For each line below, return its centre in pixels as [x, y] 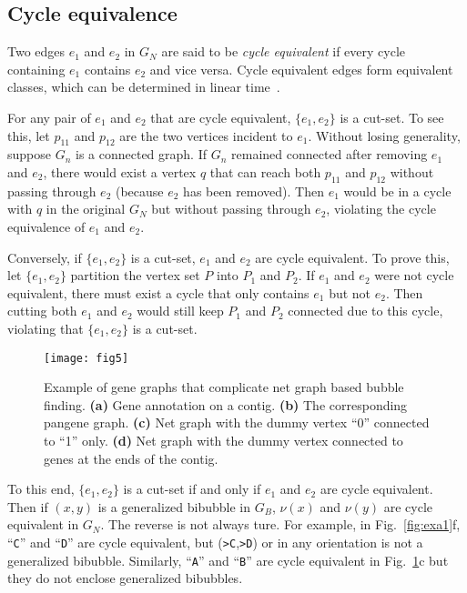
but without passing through [231, 209]
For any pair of [49, 117]
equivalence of [46, 226]
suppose [29, 154]
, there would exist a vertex [120, 171]
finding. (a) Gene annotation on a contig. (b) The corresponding [226, 404]
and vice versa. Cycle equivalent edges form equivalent [301, 69]
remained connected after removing [330, 154]
